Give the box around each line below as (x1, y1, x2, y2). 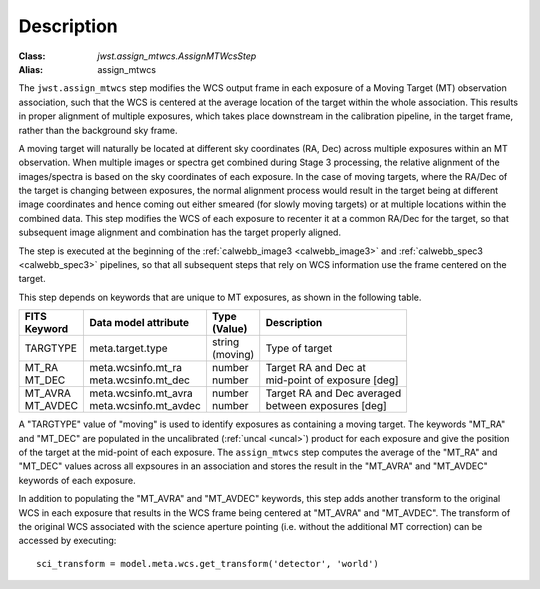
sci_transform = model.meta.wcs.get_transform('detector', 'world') (36, 558, 379, 569)
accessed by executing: (18, 535, 117, 547)
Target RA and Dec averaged (265, 386, 402, 400)
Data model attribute (89, 316, 190, 330)
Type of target (265, 341, 333, 355)
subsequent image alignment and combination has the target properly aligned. (18, 226, 342, 239)
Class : (18, 50, 46, 62)
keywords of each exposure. (18, 474, 136, 486)
